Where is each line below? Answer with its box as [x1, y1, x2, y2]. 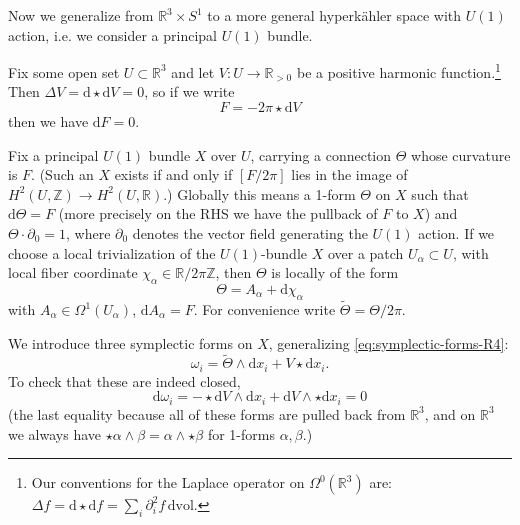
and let [171, 61, 215, 82]
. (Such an [31, 164, 94, 185]
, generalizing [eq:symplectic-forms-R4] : [268, 332, 509, 353]
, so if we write [144, 81, 235, 102]
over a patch [327, 242, 404, 263]
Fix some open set [8, 61, 120, 82]
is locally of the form [271, 262, 399, 283]
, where [66, 223, 111, 243]
